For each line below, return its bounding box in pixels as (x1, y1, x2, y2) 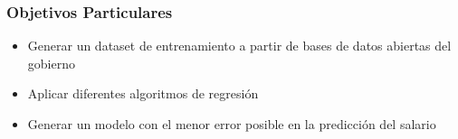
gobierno (27, 53, 75, 72)
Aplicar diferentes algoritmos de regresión (27, 84, 259, 103)
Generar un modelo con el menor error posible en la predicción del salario (27, 115, 436, 133)
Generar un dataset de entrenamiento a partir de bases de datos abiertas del (27, 36, 452, 55)
